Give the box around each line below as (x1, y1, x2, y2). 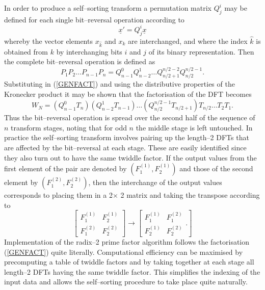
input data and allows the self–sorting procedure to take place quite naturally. (4, 276, 248, 287)
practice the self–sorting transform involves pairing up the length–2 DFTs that (4, 132, 249, 143)
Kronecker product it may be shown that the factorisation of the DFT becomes (4, 88, 252, 99)
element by (4, 177, 38, 188)
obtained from (4, 46, 48, 57)
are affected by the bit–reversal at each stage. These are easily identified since (4, 142, 247, 153)
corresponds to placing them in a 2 (4, 190, 113, 200)
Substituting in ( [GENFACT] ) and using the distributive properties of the (4, 78, 235, 89)
